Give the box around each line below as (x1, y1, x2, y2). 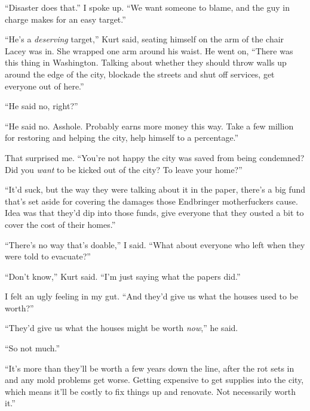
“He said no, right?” (5, 100, 78, 112)
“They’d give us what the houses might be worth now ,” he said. (5, 322, 238, 334)
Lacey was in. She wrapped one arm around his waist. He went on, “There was (5, 44, 293, 57)
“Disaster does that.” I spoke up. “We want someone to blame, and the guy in (5, 1, 290, 13)
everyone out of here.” (5, 79, 84, 92)
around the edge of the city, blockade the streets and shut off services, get (5, 67, 275, 80)
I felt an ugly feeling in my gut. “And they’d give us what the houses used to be (5, 290, 299, 302)
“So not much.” (5, 342, 60, 354)
